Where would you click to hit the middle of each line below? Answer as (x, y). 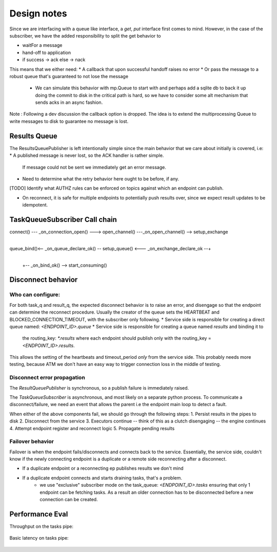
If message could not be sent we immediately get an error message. (94, 167)
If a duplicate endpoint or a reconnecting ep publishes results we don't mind (103, 468)
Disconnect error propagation (47, 378)
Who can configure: (35, 295)
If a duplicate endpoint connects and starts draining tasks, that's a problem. (102, 477)
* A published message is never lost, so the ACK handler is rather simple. (87, 155)
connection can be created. (69, 500)
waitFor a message (42, 45)
